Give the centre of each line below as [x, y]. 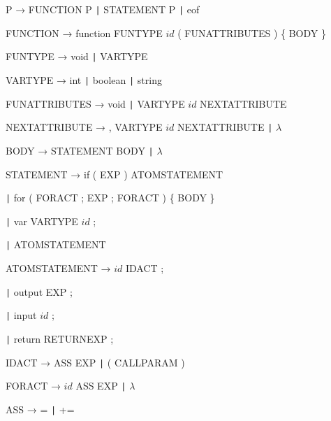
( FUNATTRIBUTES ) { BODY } [252, 33]
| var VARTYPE [42, 221]
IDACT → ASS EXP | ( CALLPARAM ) [95, 362]
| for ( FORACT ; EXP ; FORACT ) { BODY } [110, 198]
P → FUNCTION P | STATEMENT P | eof [103, 9]
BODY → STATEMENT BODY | [80, 150]
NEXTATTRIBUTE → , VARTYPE [84, 127]
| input [21, 315]
